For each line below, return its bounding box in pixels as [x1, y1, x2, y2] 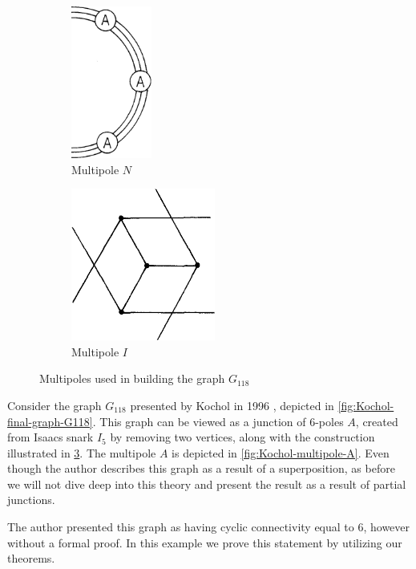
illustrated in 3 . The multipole [7, 444, 156, 461]
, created [355, 413, 398, 429]
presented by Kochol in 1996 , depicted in [130, 396, 334, 413]
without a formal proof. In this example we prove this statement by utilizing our [7, 534, 402, 551]
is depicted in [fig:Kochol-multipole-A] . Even [172, 444, 390, 461]
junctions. [7, 491, 55, 508]
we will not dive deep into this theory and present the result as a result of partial [7, 475, 406, 492]
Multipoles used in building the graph [39, 370, 225, 387]
